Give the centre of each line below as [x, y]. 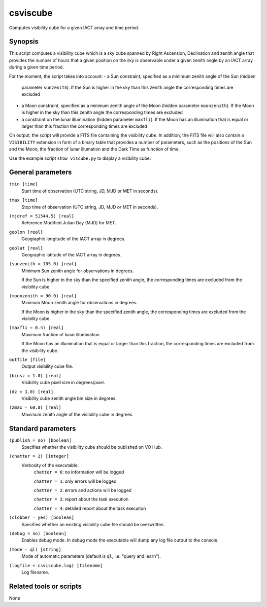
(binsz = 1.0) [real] [35, 375]
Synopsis [24, 42]
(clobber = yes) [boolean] [42, 518]
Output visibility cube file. [47, 366]
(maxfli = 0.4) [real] [36, 328]
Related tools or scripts [46, 586]
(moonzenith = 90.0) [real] [43, 296]
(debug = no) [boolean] [38, 533]
